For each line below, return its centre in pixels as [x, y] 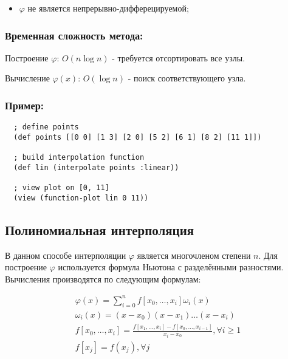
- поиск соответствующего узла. [187, 78]
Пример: [24, 105]
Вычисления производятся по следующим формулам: [103, 279]
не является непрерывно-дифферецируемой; [108, 8]
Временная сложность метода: [74, 35]
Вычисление [27, 78]
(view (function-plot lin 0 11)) [81, 198]
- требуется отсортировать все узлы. [179, 57]
